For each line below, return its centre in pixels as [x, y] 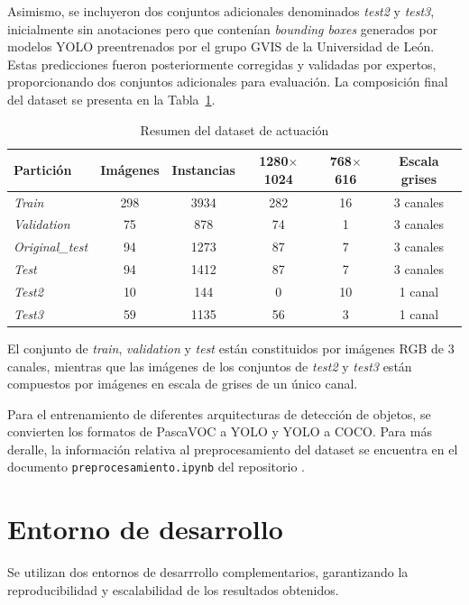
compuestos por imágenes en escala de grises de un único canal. [183, 384]
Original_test [51, 247]
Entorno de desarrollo [145, 529]
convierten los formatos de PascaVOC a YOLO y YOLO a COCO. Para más [220, 431]
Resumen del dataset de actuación [234, 129]
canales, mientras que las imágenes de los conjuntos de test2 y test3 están [210, 366]
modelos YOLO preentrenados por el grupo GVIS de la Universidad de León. [221, 46]
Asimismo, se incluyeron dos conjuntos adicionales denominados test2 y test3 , [221, 11]
